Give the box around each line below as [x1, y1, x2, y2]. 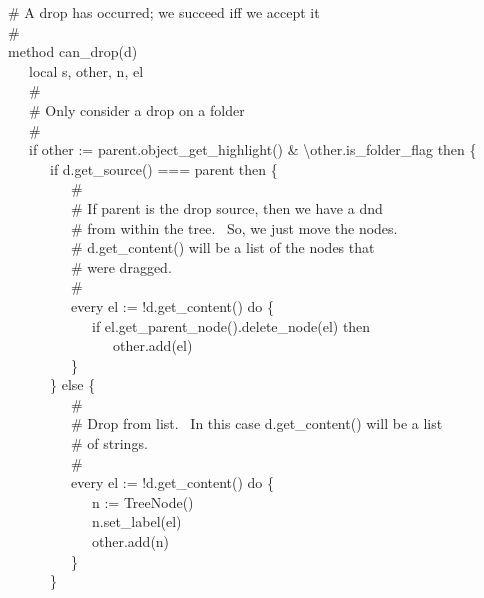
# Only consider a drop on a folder [28, 99, 245, 120]
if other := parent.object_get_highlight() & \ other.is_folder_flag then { [28, 139, 477, 160]
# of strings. [70, 433, 148, 454]
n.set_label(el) [91, 511, 182, 532]
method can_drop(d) [8, 41, 138, 62]
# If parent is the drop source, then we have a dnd [70, 197, 383, 218]
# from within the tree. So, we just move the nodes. [70, 217, 398, 238]
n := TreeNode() [91, 491, 194, 512]
